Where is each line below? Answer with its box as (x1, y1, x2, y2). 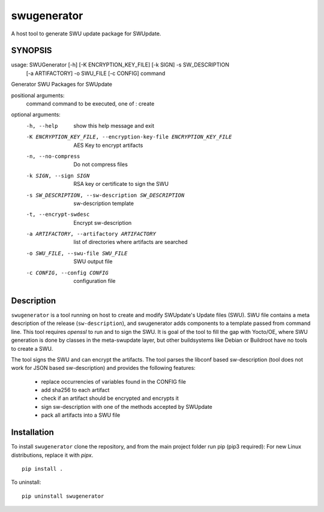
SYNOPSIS (11, 46, 52, 56)
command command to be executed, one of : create (26, 100, 155, 107)
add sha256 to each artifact (41, 387, 110, 394)
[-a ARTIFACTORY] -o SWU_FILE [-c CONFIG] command (26, 70, 166, 77)
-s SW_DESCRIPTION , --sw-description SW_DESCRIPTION (26, 192, 185, 198)
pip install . (22, 465, 63, 472)
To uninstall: (11, 478, 41, 486)
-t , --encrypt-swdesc (26, 211, 90, 218)
